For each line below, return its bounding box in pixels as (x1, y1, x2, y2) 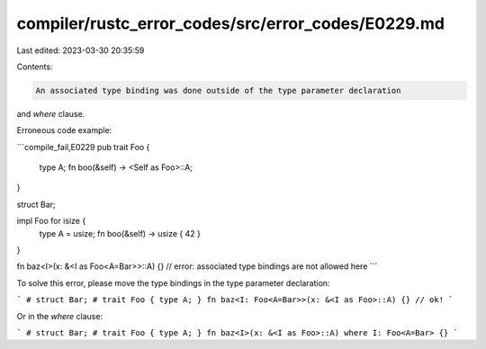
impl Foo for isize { (16, 216, 86, 227)
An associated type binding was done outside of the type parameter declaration (35, 85, 401, 95)
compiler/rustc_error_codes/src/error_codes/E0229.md (16, 13, 445, 33)
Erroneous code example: (16, 125, 112, 136)
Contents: (16, 61, 53, 72)
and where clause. (16, 108, 85, 119)
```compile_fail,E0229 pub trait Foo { (16, 141, 150, 152)
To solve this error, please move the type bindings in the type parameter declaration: (16, 277, 330, 288)
